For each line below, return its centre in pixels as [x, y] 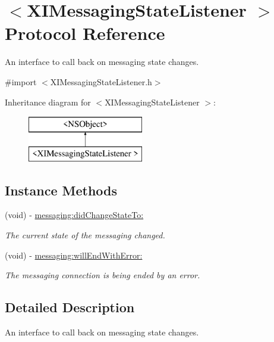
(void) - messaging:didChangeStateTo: [74, 215]
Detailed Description [70, 307]
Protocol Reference [85, 33]
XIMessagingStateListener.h [101, 81]
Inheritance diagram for [48, 102]
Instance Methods [61, 190]
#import [21, 81]
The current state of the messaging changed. [85, 235]
